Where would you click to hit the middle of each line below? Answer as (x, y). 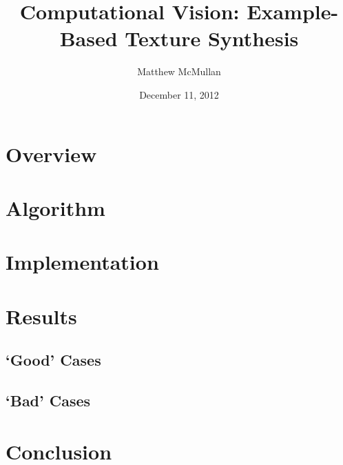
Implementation (82, 262)
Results (41, 316)
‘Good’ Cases (53, 360)
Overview (51, 154)
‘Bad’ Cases (48, 400)
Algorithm (55, 207)
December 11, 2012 (179, 94)
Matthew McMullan (179, 71)
